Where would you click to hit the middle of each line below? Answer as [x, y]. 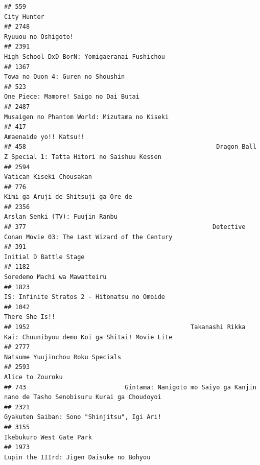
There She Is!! [30, 317]
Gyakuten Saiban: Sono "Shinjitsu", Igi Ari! [83, 417]
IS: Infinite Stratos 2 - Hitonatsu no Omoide [85, 297]
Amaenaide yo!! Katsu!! [44, 137]
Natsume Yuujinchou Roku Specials [63, 357]
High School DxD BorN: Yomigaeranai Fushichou [85, 56]
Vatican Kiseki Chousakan [48, 177]
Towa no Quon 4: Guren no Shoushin [65, 77]
